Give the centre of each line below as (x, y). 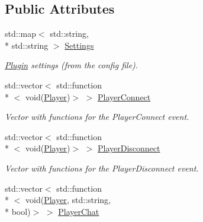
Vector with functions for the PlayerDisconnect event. (102, 168)
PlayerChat (79, 211)
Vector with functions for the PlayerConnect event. (97, 117)
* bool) (18, 211)
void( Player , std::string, (68, 200)
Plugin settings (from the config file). (72, 65)
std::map (20, 34)
